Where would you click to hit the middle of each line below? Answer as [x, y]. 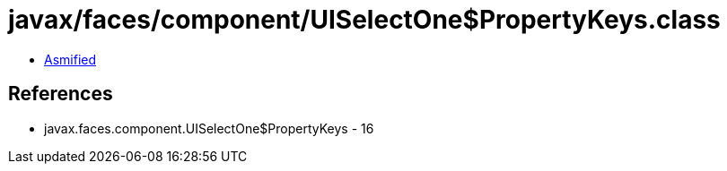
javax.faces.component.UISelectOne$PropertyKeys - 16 [209, 128]
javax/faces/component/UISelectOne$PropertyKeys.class [364, 20]
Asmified [70, 59]
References [61, 94]
